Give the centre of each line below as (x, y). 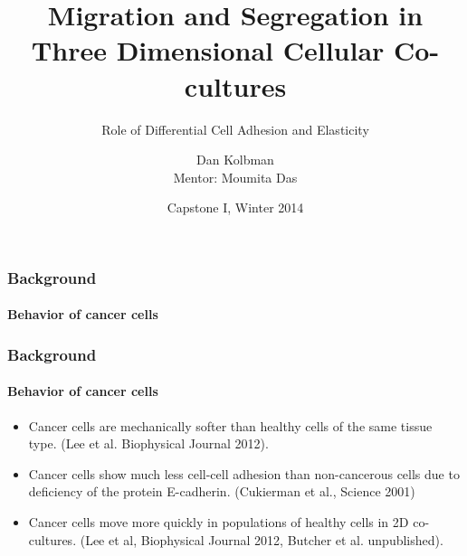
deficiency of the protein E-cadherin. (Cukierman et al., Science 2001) (222, 491)
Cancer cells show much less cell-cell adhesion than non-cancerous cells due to (244, 473)
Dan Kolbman (235, 160)
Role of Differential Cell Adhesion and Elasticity (235, 129)
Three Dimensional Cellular (208, 50)
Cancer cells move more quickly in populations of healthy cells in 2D (219, 522)
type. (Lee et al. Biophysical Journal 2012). (148, 443)
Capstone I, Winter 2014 (235, 207)
